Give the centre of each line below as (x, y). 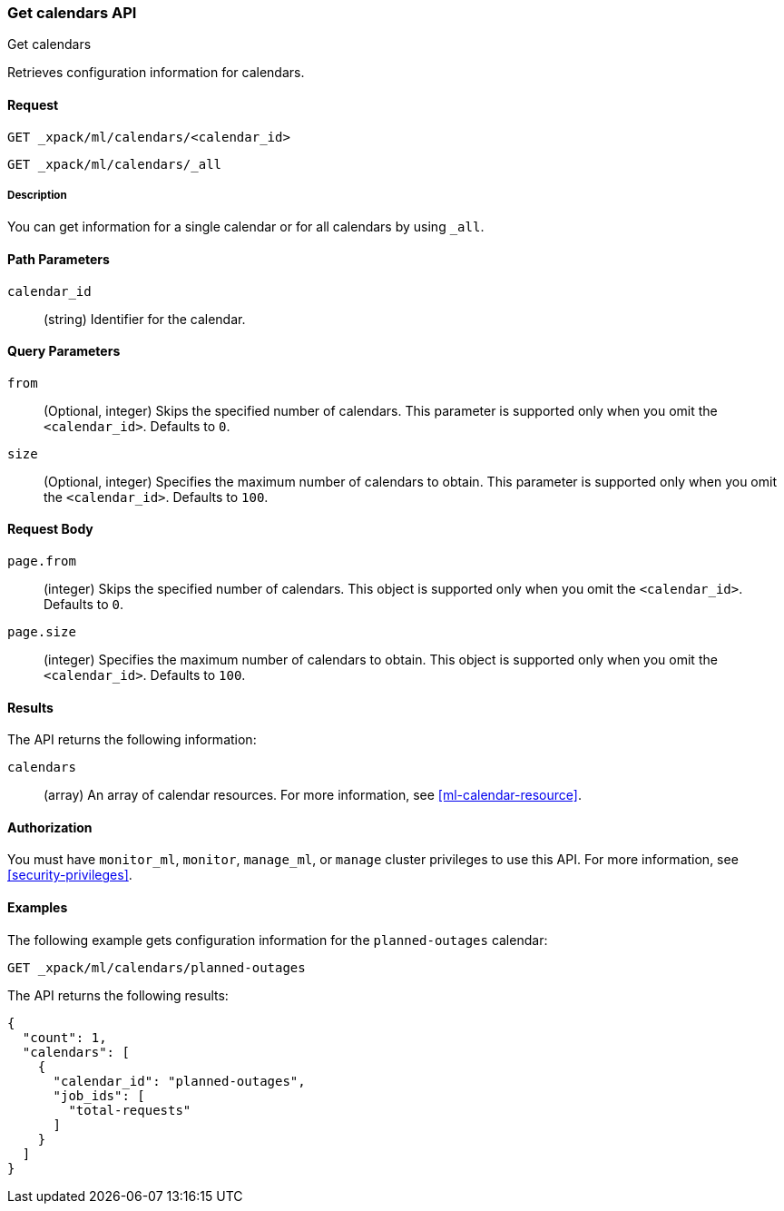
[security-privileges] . (70, 875)
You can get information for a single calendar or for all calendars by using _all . (246, 227)
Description (37, 195)
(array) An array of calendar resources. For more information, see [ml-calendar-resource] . (313, 795)
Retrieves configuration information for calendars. (156, 73)
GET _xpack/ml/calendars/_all (115, 164)
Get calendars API (72, 13)
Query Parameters (64, 351)
